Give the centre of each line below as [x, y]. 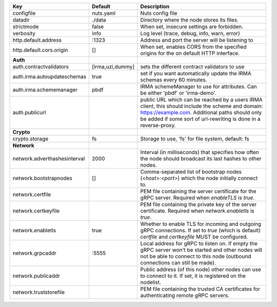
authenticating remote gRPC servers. [185, 295]
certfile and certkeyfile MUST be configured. [194, 237]
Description [155, 6]
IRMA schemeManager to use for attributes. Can [199, 86]
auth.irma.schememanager [45, 90]
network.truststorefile [39, 292]
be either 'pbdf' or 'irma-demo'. [178, 93]
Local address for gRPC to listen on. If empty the [199, 243]
